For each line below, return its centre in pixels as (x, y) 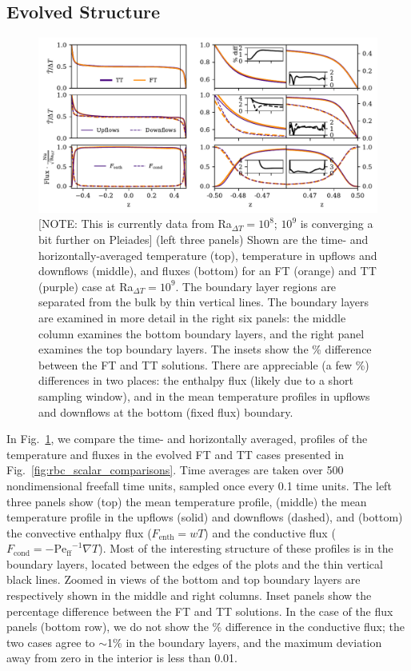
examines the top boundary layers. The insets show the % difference (205, 349)
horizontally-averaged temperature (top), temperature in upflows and (208, 255)
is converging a (337, 224)
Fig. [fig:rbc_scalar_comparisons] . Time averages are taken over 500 (175, 470)
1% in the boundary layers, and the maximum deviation (245, 642)
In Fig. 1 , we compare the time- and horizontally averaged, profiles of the (187, 439)
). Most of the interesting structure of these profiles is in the (246, 548)
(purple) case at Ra (86, 286)
